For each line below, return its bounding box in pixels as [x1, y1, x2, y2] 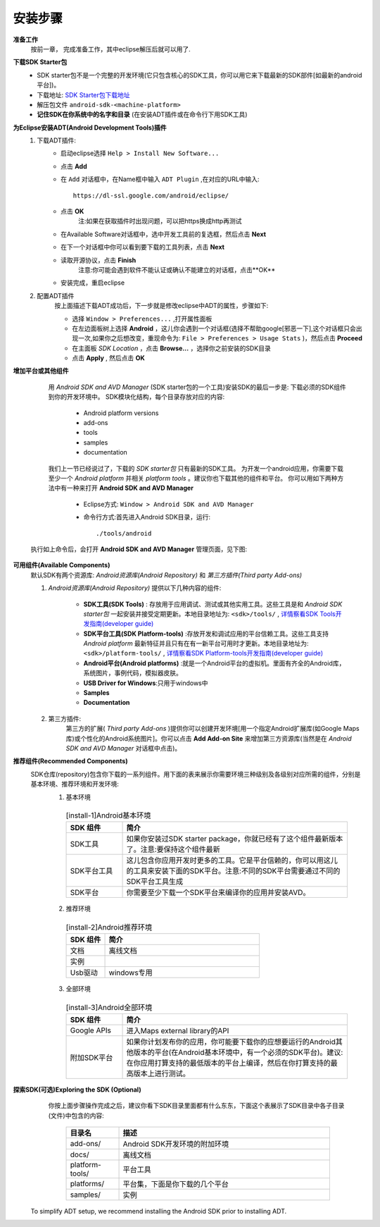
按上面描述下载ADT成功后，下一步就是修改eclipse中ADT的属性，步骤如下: [54, 302, 269, 310]
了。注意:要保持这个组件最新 [126, 844, 221, 854]
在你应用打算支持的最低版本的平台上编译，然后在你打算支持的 [126, 1058, 331, 1068]
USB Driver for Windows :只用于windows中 [83, 679, 208, 687]
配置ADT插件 [37, 291, 75, 300]
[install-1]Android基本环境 [65, 810, 151, 820]
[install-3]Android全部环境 [65, 1002, 153, 1012]
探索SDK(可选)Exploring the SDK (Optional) [13, 1085, 141, 1094]
